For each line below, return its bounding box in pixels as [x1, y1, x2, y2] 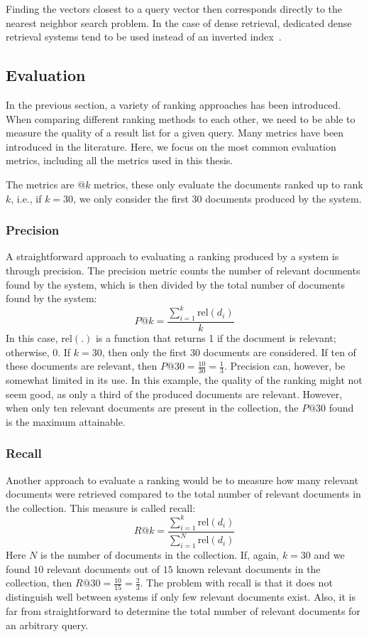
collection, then [6, 575, 72, 590]
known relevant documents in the [176, 561, 321, 576]
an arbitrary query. [6, 617, 89, 632]
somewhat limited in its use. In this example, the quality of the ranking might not [6, 373, 363, 387]
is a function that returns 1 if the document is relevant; [95, 331, 336, 346]
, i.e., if [11, 191, 42, 205]
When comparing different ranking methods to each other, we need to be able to [6, 111, 356, 126]
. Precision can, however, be [224, 358, 346, 373]
